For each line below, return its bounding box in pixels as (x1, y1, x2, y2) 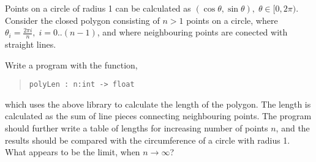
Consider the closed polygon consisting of (5, 13, 160, 26)
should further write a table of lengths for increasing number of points (5, 122, 268, 134)
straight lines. (5, 38, 56, 51)
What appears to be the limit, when (5, 145, 140, 158)
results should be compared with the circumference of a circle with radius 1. (5, 133, 290, 146)
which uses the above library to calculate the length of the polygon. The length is (5, 97, 311, 110)
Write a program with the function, (5, 58, 138, 71)
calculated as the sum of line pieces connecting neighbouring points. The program (5, 109, 312, 122)
